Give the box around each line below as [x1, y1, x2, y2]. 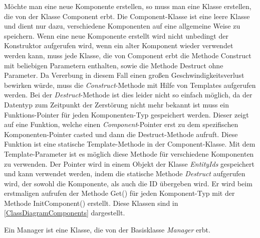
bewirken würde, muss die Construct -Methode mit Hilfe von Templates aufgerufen [4, 79, 256, 90]
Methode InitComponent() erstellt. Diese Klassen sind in [4, 197, 178, 208]
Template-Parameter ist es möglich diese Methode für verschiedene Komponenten [4, 148, 254, 159]
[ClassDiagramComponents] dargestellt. [4, 207, 125, 218]
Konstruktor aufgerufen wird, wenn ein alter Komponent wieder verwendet [4, 40, 233, 51]
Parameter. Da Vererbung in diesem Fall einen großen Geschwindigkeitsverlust [4, 70, 244, 80]
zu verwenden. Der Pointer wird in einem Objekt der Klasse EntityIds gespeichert [4, 158, 254, 169]
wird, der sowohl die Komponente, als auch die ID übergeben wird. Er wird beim [4, 178, 252, 188]
